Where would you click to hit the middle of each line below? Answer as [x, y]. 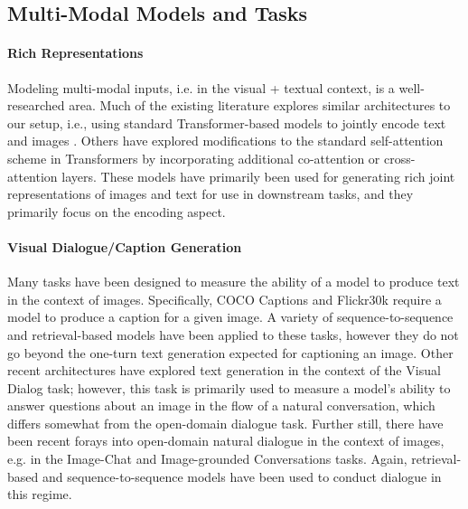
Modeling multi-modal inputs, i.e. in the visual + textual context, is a [201, 87]
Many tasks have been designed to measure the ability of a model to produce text [234, 282]
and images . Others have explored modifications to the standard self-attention [225, 141]
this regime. [40, 494]
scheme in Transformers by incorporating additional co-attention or [194, 158]
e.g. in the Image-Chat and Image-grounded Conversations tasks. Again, [207, 459]
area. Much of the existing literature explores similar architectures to [260, 105]
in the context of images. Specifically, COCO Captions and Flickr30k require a [225, 299]
